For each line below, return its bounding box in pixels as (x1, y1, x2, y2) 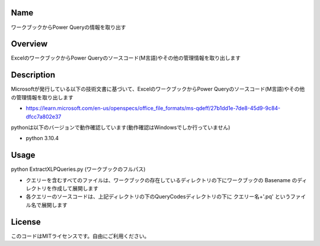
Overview (11, 39, 48, 49)
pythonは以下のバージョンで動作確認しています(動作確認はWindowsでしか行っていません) (11, 124, 231, 131)
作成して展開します (51, 184, 99, 192)
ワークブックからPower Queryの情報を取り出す (11, 24, 127, 31)
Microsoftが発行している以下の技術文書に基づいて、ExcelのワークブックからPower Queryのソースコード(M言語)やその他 (11, 86, 305, 93)
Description (11, 70, 56, 80)
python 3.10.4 (25, 135, 59, 142)
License (11, 216, 41, 227)
